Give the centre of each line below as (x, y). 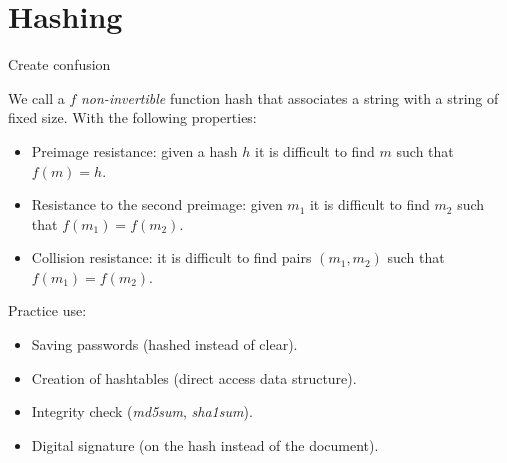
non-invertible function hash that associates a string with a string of (289, 97)
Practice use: (47, 310)
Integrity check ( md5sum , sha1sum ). (142, 411)
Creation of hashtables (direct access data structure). (194, 377)
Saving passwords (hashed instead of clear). (164, 344)
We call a (36, 97)
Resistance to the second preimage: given (157, 204)
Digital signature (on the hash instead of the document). (205, 444)
